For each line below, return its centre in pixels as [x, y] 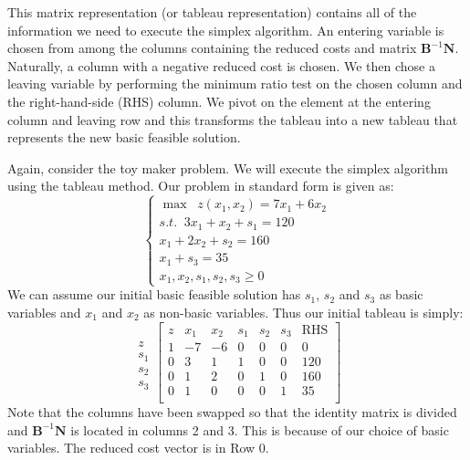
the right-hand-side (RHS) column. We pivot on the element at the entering [219, 101]
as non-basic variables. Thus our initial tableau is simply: [303, 312]
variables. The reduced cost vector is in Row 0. [138, 448]
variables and [44, 312]
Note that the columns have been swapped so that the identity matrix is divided [232, 412]
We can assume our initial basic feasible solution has [154, 294]
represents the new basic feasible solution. [124, 137]
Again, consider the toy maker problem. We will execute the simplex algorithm [228, 167]
